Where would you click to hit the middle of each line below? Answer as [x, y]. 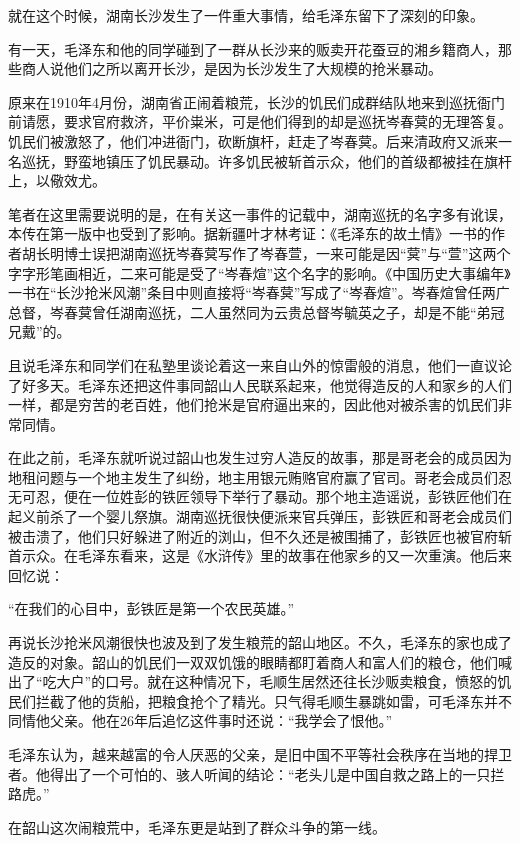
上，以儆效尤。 [57, 180]
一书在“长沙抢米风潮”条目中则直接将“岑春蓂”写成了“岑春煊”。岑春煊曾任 [245, 292]
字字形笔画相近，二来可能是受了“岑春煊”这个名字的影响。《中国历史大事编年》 [259, 272]
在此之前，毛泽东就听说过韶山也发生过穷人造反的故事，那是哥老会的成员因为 [260, 457]
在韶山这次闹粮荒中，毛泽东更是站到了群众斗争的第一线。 [197, 826]
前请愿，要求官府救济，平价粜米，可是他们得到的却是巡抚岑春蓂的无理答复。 [260, 121]
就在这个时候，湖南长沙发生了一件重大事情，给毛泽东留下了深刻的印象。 [246, 15]
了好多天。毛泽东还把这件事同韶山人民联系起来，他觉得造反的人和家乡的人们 [260, 384]
